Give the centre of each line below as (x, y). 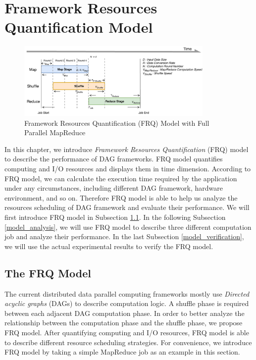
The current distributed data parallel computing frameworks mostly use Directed (127, 293)
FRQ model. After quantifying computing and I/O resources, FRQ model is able (127, 332)
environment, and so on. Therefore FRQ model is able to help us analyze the (121, 197)
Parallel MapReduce (55, 132)
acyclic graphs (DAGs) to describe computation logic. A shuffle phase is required (127, 303)
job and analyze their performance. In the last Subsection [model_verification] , (124, 236)
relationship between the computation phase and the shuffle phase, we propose (124, 323)
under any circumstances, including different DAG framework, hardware (114, 188)
